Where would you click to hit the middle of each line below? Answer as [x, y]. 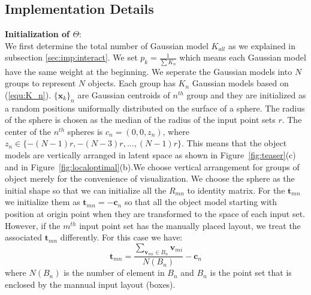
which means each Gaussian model [243, 57]
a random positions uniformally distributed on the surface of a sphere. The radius [155, 108]
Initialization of [37, 34]
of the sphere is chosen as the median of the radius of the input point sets [140, 120]
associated [23, 237]
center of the [28, 131]
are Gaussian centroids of [124, 94]
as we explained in [262, 45]
